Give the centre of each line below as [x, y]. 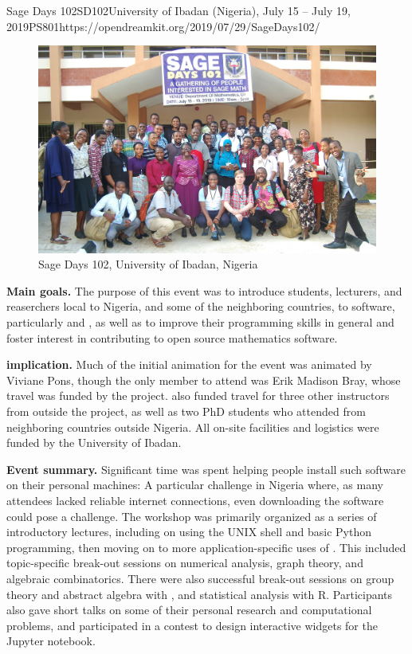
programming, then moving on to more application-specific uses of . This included [206, 547]
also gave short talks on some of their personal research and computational [189, 610]
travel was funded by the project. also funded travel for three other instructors [198, 396]
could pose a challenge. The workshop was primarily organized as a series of [192, 516]
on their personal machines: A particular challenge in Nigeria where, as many [195, 485]
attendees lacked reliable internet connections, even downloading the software [195, 500]
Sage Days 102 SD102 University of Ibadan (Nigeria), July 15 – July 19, [179, 10]
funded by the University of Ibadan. [94, 443]
